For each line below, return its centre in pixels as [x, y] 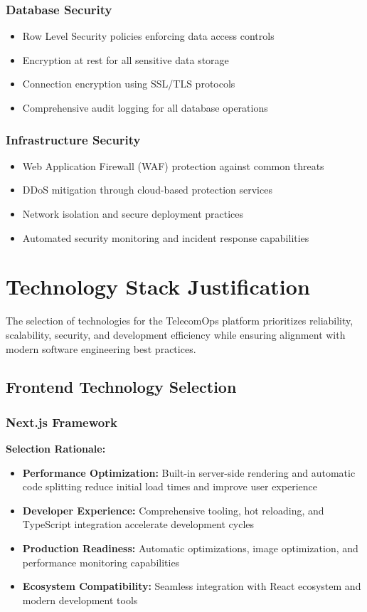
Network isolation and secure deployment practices [133, 213]
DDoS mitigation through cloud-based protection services [147, 190]
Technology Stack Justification [158, 286]
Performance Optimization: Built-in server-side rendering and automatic [189, 472]
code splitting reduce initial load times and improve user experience [170, 486]
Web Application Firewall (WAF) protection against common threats [173, 165]
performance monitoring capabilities [101, 562]
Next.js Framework [62, 422]
